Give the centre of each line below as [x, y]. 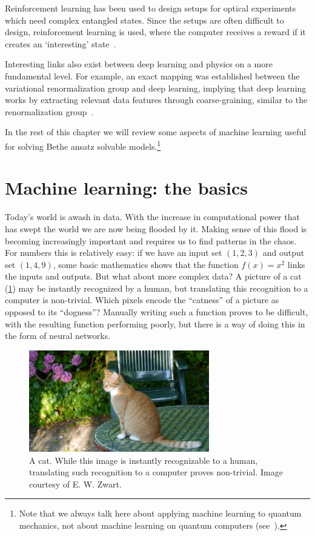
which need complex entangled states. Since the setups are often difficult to [144, 20]
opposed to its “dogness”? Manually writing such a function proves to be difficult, [157, 312]
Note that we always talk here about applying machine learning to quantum [160, 513]
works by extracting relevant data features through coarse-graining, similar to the [156, 100]
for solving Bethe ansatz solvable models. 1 [83, 145]
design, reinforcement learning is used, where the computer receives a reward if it [155, 32]
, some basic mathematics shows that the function [146, 264]
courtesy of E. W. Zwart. [75, 484]
